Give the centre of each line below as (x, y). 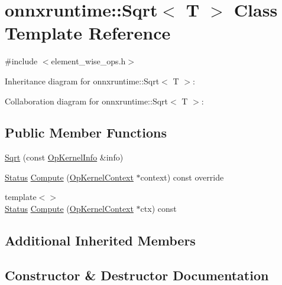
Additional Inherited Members (100, 240)
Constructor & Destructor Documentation (137, 275)
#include (21, 61)
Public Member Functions (86, 132)
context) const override (182, 177)
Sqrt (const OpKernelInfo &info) (64, 157)
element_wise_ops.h (88, 61)
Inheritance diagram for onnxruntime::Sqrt (82, 81)
